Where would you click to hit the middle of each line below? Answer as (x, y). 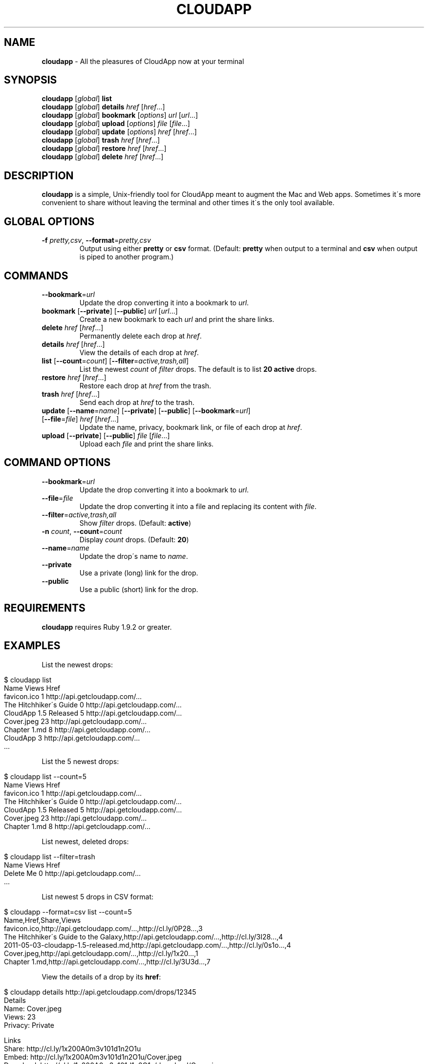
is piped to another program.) (127, 257)
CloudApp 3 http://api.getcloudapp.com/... (72, 738)
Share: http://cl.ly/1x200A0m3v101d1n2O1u (73, 1048)
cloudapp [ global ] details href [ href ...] (103, 107)
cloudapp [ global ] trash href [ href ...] (101, 140)
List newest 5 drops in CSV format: (98, 896)
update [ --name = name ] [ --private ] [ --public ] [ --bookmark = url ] (146, 410)
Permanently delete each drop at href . (140, 336)
